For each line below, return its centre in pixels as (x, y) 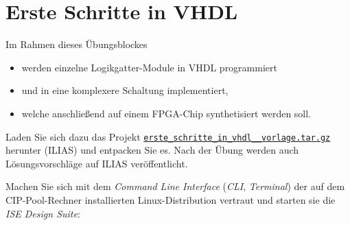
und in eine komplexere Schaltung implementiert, (125, 90)
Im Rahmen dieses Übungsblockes (77, 44)
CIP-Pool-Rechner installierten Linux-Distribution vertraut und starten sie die (171, 199)
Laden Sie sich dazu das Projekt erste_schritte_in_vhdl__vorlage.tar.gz (168, 136)
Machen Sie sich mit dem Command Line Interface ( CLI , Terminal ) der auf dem (175, 186)
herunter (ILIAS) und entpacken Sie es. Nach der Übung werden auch (152, 150)
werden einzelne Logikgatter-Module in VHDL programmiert (149, 67)
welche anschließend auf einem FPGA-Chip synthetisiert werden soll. (166, 113)
